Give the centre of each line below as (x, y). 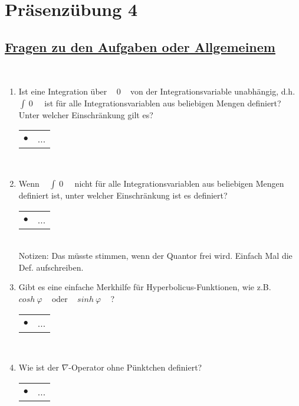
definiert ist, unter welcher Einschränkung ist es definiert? (123, 195)
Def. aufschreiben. (51, 267)
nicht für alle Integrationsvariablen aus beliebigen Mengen (179, 183)
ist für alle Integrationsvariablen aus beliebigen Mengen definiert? (163, 103)
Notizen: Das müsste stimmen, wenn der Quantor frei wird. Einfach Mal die (155, 256)
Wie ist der (39, 367)
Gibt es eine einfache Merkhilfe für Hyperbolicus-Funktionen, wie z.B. (145, 287)
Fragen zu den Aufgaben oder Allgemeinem (140, 46)
